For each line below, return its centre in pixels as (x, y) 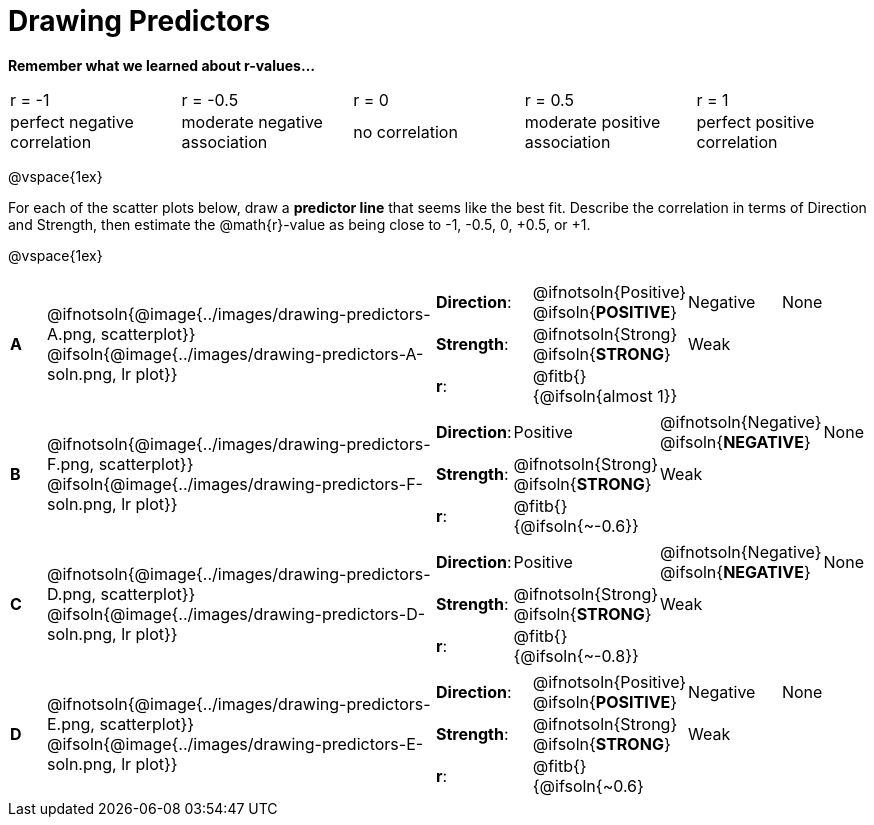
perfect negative (72, 121)
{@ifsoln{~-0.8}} (576, 655)
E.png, (70, 723)
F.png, (70, 463)
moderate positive (592, 121)
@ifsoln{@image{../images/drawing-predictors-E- (235, 743)
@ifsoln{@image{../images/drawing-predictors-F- (234, 483)
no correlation (405, 131)
